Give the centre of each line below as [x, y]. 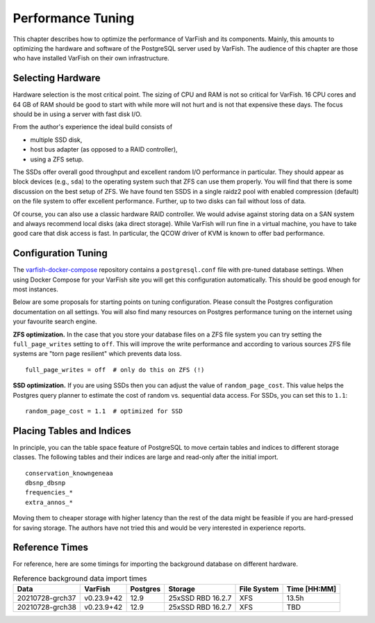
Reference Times [51, 548]
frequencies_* [49, 493]
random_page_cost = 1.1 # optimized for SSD [104, 411]
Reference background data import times [80, 578]
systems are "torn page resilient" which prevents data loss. [97, 354]
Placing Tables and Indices [72, 431]
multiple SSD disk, [56, 140]
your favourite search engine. [55, 322]
